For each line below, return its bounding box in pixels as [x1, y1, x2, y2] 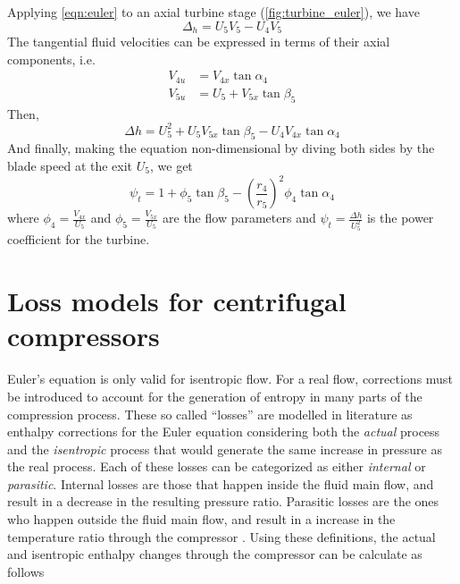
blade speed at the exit [7, 157, 133, 175]
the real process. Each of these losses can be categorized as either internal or [7, 457, 426, 476]
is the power [366, 208, 434, 227]
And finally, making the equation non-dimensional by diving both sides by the [7, 139, 435, 157]
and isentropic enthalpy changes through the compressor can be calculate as [7, 545, 422, 563]
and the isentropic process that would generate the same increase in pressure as [7, 439, 442, 458]
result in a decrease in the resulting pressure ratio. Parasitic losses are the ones [7, 492, 439, 511]
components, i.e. [7, 49, 96, 68]
